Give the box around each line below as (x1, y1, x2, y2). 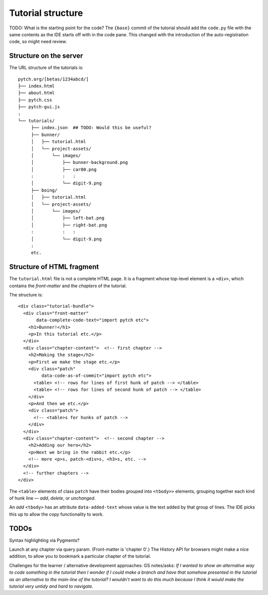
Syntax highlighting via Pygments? (9, 537, 80, 543)
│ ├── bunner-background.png (31, 159, 129, 165)
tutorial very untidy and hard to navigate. (9, 584, 94, 590)
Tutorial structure (9, 7, 83, 18)
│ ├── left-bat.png (31, 215, 105, 221)
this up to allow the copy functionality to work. (9, 511, 104, 517)
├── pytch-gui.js (18, 104, 60, 110)
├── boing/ (31, 187, 58, 193)
